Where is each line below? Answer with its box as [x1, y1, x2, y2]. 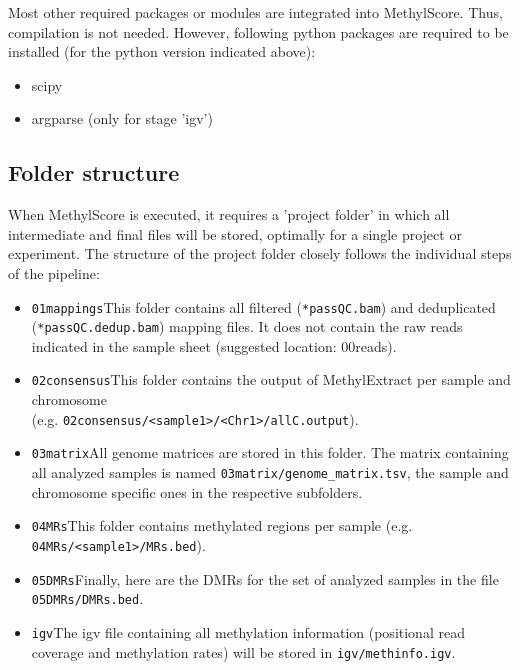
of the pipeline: [8, 262, 100, 283]
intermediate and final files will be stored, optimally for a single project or [8, 223, 462, 244]
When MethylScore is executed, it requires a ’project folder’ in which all [8, 204, 450, 225]
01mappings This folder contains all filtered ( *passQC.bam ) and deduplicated [31, 296, 496, 317]
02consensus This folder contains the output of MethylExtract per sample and [31, 369, 511, 390]
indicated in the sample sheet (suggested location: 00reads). [31, 335, 397, 356]
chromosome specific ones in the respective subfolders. [31, 481, 363, 502]
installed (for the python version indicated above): [8, 41, 316, 62]
